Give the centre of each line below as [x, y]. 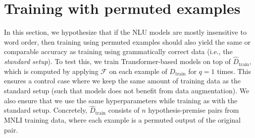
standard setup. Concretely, [46, 110]
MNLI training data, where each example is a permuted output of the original [123, 119]
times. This [234, 71]
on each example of [138, 71]
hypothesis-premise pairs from [194, 110]
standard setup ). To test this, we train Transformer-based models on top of [117, 61]
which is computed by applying [51, 71]
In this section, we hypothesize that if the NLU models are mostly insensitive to [125, 32]
